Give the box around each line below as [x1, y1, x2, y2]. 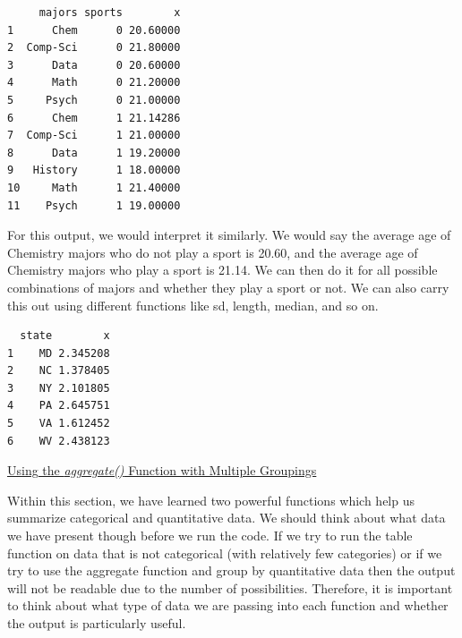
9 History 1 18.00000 [7, 164, 181, 177]
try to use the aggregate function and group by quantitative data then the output [7, 561, 456, 580]
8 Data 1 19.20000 [7, 146, 181, 159]
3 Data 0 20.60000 [7, 58, 181, 72]
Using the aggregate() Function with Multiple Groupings [7, 461, 317, 480]
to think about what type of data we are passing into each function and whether [7, 596, 449, 615]
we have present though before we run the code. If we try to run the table [7, 526, 413, 545]
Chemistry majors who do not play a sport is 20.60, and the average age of [7, 242, 418, 261]
